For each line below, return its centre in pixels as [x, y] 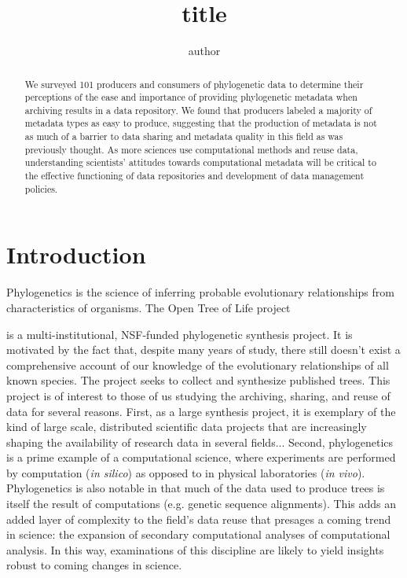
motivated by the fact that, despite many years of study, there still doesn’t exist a [203, 350]
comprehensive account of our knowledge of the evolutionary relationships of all [198, 364]
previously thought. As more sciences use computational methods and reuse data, [191, 149]
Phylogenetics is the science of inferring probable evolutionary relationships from [200, 292]
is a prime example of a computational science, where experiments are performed [201, 457]
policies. [41, 188]
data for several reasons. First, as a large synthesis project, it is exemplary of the [201, 411]
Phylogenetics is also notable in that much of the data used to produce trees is [196, 488]
